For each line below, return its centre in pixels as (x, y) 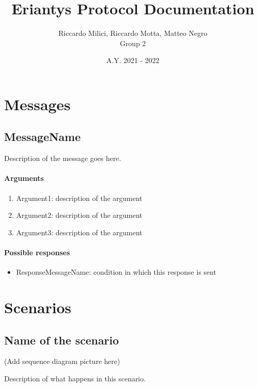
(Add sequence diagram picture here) (62, 361)
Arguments (24, 178)
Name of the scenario (62, 340)
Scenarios (38, 307)
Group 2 (133, 43)
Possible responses (37, 252)
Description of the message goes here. (63, 158)
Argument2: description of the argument (79, 215)
